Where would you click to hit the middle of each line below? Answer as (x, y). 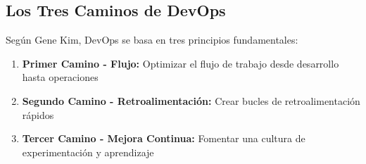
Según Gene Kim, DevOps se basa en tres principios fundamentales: (152, 40)
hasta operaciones (60, 77)
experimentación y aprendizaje (88, 152)
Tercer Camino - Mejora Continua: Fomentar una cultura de (164, 138)
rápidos (38, 114)
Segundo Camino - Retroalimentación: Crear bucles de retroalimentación (191, 100)
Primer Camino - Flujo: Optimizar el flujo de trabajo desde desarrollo (181, 63)
